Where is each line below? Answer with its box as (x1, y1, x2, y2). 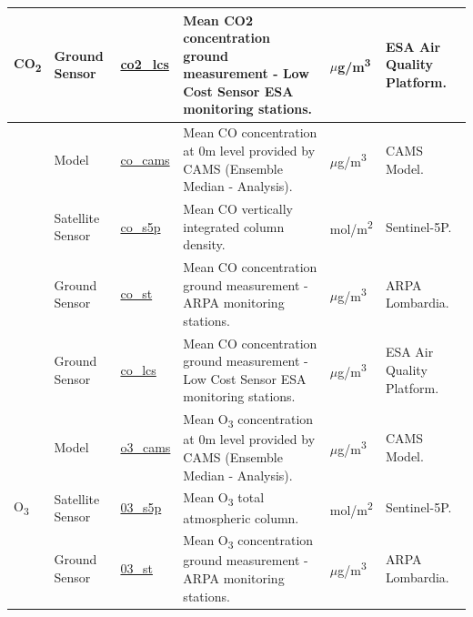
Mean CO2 (183, 10, 253, 29)
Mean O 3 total (183, 488, 265, 510)
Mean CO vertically (183, 198, 293, 217)
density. (183, 235, 226, 254)
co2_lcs (120, 55, 169, 74)
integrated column (183, 217, 285, 236)
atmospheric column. (183, 508, 299, 527)
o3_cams (120, 437, 171, 456)
